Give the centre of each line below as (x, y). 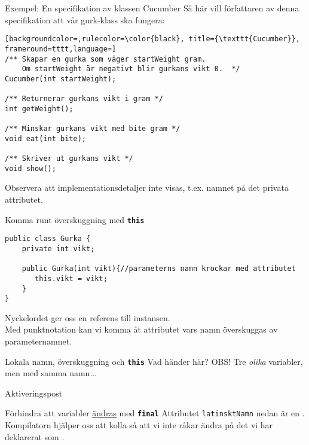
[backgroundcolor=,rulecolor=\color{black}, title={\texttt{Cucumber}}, (152, 39)
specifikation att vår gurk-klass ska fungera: (85, 19)
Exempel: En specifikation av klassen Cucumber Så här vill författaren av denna (152, 8)
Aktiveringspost (34, 393)
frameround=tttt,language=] (61, 49)
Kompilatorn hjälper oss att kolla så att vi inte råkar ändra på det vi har (139, 425)
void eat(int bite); (46, 138)
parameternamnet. (39, 341)
